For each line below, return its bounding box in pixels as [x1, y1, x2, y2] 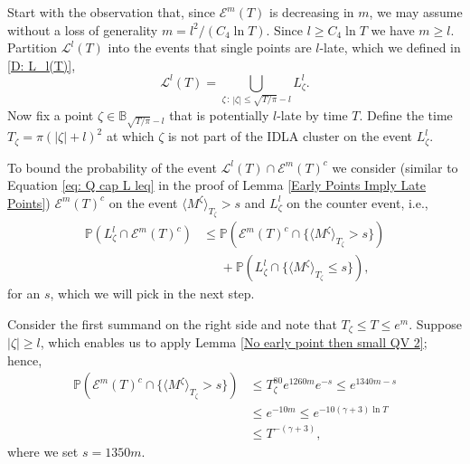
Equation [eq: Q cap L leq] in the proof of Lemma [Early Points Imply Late [7, 175, 426, 194]
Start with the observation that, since [7, 3, 216, 21]
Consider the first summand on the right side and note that [7, 314, 337, 333]
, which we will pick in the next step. [50, 284, 255, 303]
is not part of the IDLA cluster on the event [167, 127, 413, 146]
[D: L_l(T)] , [7, 55, 76, 74]
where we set [7, 441, 79, 460]
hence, [7, 350, 42, 369]
